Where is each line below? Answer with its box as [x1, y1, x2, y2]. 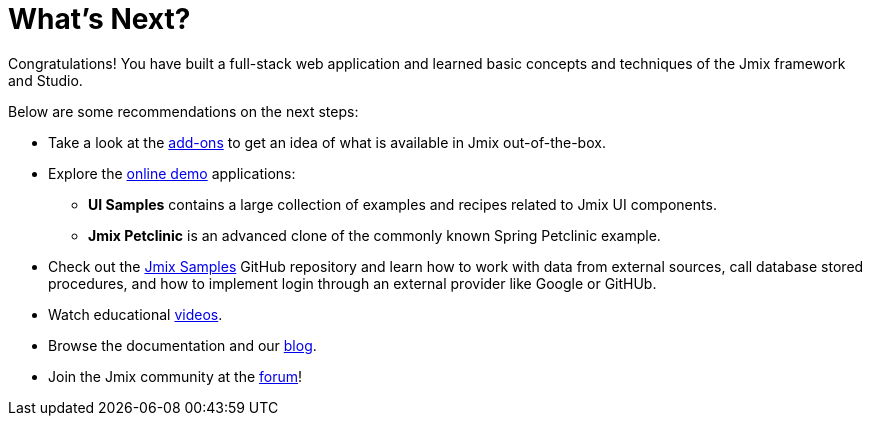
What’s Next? [8, 2, 191, 36]
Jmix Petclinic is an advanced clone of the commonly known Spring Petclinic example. [88, 226, 661, 244]
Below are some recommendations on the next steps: [8, 102, 359, 120]
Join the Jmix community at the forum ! [48, 367, 303, 385]
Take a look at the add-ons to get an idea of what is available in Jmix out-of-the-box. [48, 133, 606, 151]
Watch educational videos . [48, 305, 223, 323]
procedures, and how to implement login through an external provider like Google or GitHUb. [48, 274, 657, 292]
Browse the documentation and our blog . [48, 336, 317, 354]
